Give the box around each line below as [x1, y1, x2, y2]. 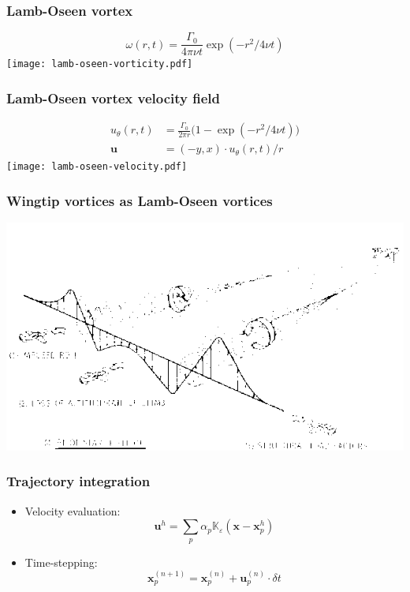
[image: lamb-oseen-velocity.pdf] [6, 161, 188, 173]
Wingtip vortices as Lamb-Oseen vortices [6, 190, 273, 210]
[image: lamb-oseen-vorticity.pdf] [6, 58, 193, 70]
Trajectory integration [6, 471, 151, 491]
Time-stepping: [24, 553, 98, 570]
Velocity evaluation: [24, 502, 121, 519]
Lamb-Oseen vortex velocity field [6, 88, 221, 107]
